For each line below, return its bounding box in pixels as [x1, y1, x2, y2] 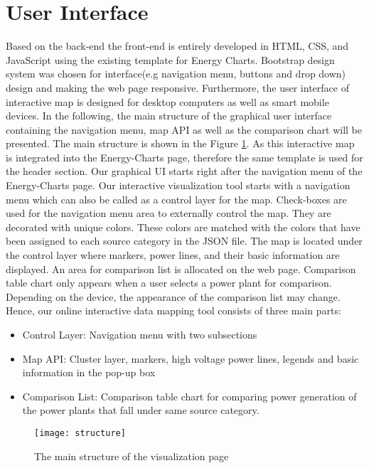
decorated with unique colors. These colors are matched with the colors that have [6, 219, 360, 234]
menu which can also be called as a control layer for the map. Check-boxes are [6, 191, 347, 206]
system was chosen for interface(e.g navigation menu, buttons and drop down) [6, 66, 346, 81]
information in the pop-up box [22, 365, 156, 380]
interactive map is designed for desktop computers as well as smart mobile [6, 94, 329, 109]
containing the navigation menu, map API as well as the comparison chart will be [6, 122, 362, 137]
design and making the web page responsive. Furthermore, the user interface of [6, 80, 349, 95]
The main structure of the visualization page [34, 448, 229, 463]
